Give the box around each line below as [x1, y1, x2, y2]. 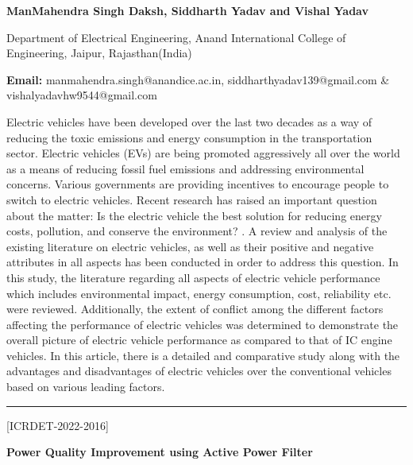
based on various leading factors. [6, 378, 165, 395]
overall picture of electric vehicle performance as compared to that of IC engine [6, 331, 392, 348]
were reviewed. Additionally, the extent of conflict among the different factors [6, 300, 384, 317]
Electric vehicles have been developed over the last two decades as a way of [6, 113, 372, 130]
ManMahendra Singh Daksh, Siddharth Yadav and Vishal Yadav [6, 2, 369, 18]
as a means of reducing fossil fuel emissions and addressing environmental [6, 160, 365, 176]
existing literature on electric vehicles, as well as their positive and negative [6, 238, 374, 254]
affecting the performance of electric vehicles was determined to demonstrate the [6, 316, 399, 332]
